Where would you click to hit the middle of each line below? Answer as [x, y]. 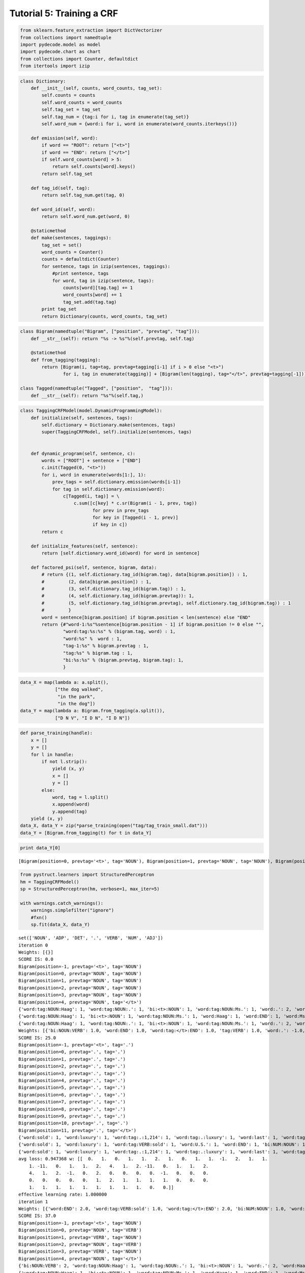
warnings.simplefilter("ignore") [72, 910]
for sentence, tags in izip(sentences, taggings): [106, 266]
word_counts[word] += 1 [92, 295]
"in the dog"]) [77, 704]
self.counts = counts [68, 95]
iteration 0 [33, 945]
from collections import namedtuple [66, 37]
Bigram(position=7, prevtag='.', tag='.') [72, 1102]
